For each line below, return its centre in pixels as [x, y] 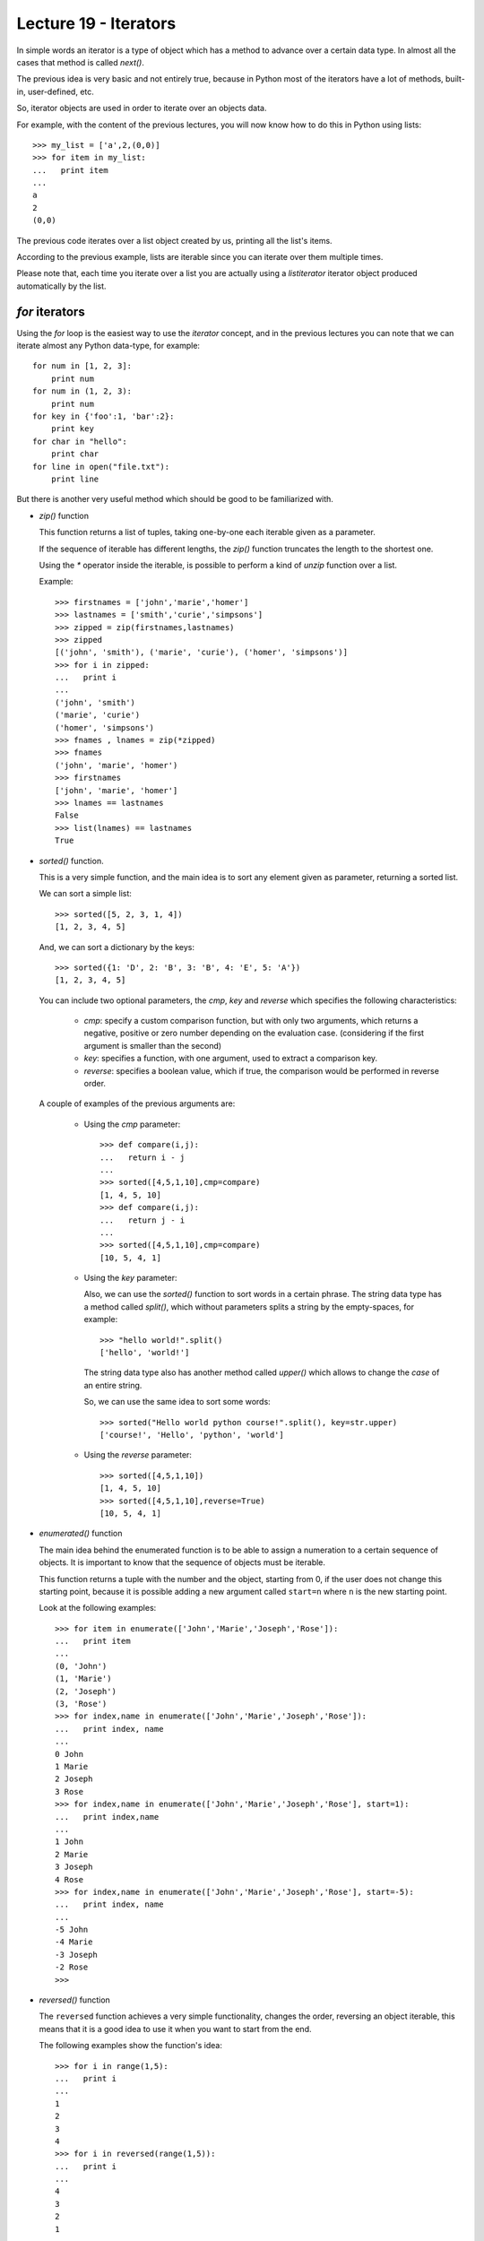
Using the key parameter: [130, 1278]
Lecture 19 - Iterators [96, 23]
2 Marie [72, 1854]
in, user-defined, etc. [55, 91]
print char [75, 454]
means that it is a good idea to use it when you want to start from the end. [175, 2029]
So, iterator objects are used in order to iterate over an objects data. [142, 108]
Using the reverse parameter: [138, 1455]
